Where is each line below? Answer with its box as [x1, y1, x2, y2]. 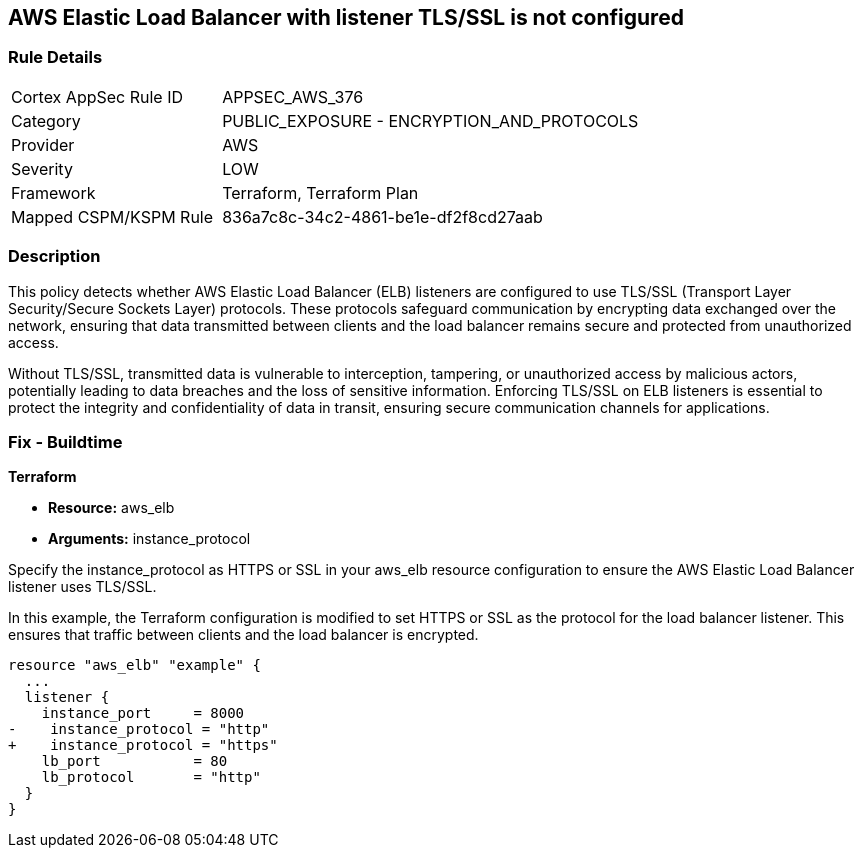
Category [11, 110, 81, 131]
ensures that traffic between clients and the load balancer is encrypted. [8, 626, 479, 644]
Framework [11, 182, 96, 203]
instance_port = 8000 [41, 705, 245, 722]
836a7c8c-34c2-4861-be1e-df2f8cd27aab [222, 206, 543, 227]
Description [8, 246, 101, 267]
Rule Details [8, 47, 103, 68]
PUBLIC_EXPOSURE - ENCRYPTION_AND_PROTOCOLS [222, 110, 639, 131]
